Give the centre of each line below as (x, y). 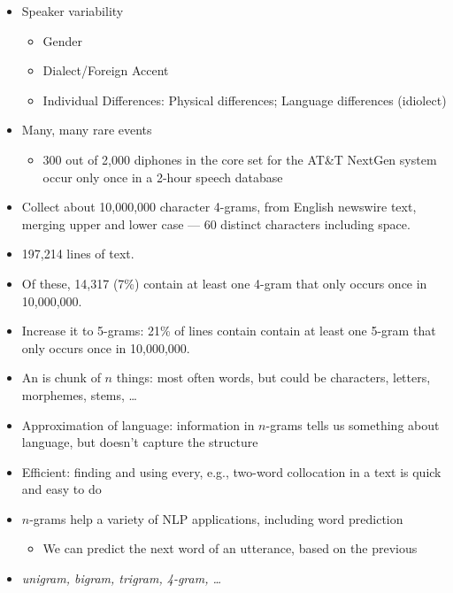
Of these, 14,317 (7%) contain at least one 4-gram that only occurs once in (224, 283)
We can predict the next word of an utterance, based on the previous (230, 548)
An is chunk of (61, 377)
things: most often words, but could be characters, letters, (273, 377)
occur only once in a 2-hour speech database (163, 177)
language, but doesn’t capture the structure (140, 442)
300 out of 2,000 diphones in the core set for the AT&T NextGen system (240, 159)
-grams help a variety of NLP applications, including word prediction (216, 518)
